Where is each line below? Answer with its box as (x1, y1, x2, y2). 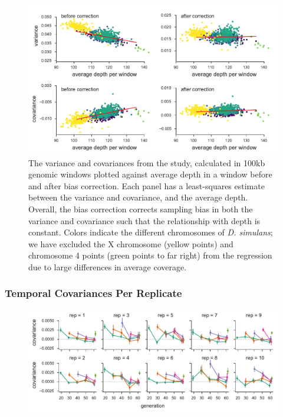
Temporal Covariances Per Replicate (5, 286, 182, 300)
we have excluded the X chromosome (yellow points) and (28, 237, 233, 250)
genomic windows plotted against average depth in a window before (28, 168, 272, 180)
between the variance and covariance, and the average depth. (28, 191, 248, 203)
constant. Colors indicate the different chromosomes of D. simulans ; (28, 226, 273, 238)
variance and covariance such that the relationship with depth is (28, 214, 261, 227)
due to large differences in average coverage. (28, 260, 187, 273)
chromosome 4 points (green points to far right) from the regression (28, 249, 272, 261)
